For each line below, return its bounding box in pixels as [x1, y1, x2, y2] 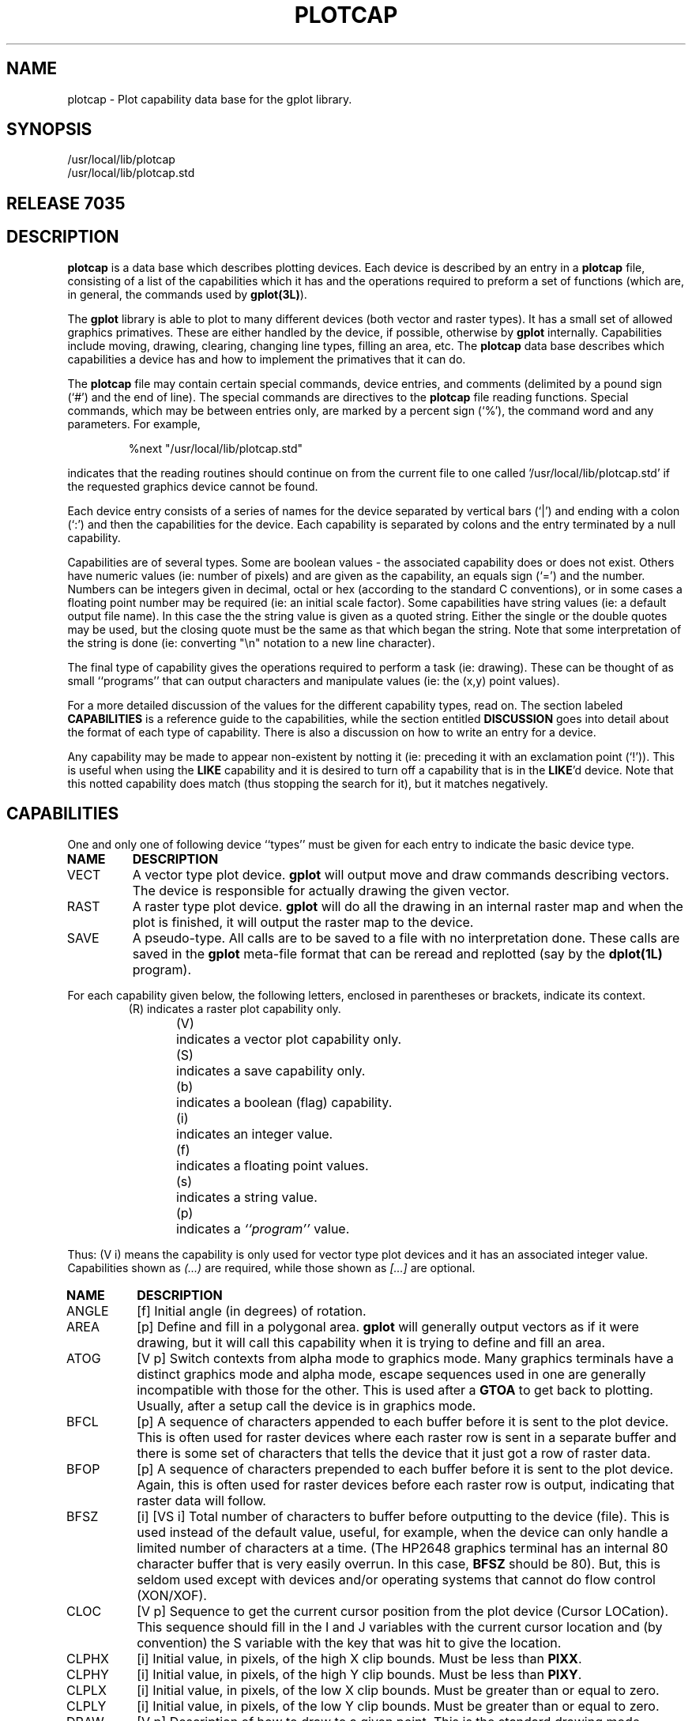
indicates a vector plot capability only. [176, 1030, 402, 1047]
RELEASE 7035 [6, 193, 126, 213]
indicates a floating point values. [176, 1157, 369, 1173]
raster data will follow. [137, 1492, 266, 1508]
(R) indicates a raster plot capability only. [128, 1001, 341, 1015]
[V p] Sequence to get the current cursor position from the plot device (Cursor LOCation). [137, 1602, 669, 1619]
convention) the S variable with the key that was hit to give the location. [137, 1634, 562, 1651]
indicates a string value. [176, 1188, 318, 1205]
